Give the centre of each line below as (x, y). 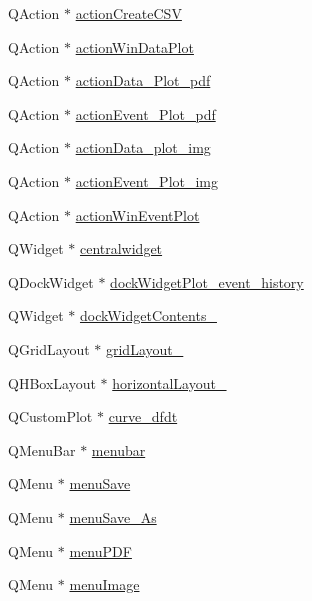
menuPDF (100, 550)
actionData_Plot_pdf (143, 80)
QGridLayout (49, 348)
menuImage (104, 584)
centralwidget (121, 248)
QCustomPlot (50, 416)
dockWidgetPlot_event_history (207, 281)
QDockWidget (51, 281)
